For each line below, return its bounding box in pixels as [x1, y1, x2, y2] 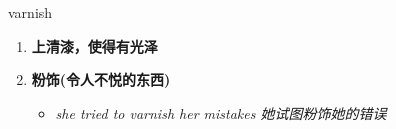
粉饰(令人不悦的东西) [31, 69, 171, 90]
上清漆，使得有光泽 [31, 35, 158, 56]
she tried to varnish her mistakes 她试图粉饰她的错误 [55, 102, 387, 123]
